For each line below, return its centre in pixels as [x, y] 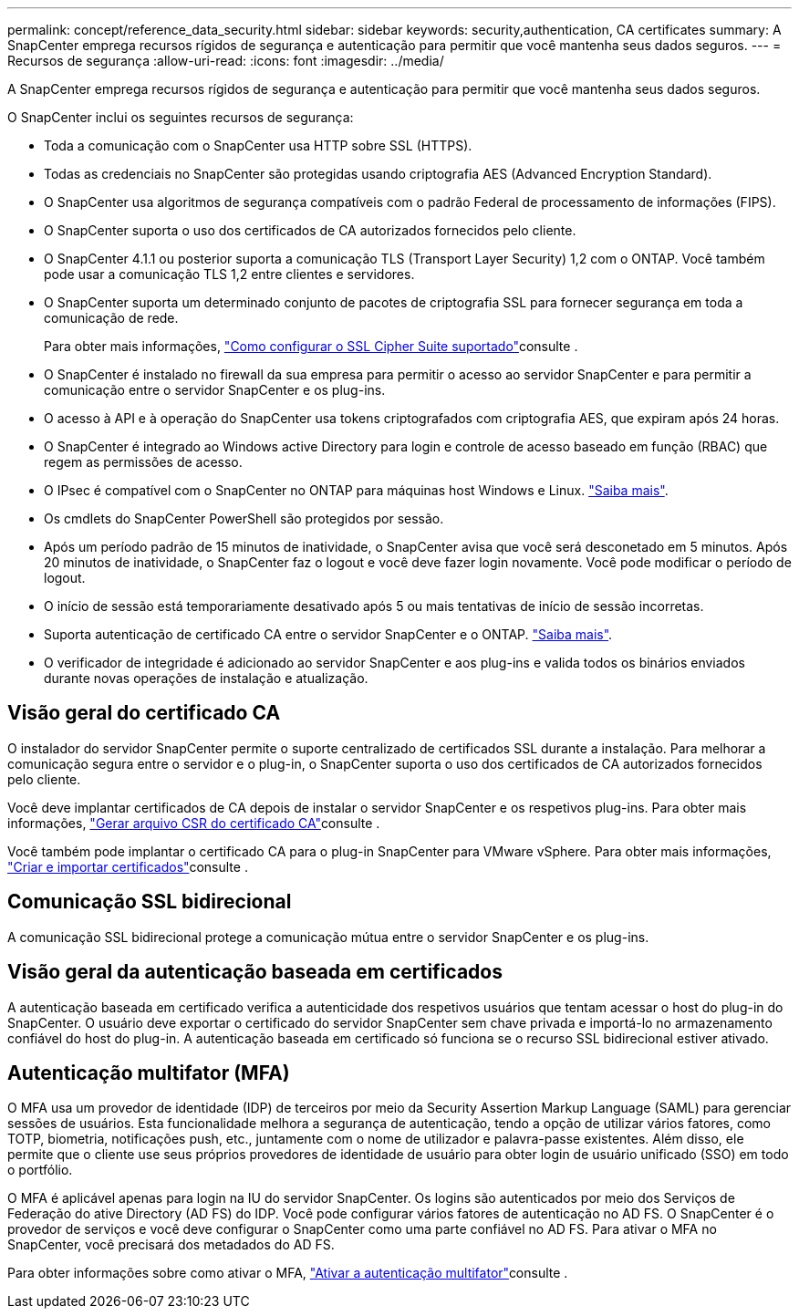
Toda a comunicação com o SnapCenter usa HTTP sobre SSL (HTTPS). [258, 145]
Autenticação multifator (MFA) [149, 1072]
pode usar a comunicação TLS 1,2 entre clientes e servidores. [229, 274]
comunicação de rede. [111, 318]
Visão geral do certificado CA [144, 713]
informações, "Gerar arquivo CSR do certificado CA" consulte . [194, 823]
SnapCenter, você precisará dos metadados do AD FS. [171, 1245]
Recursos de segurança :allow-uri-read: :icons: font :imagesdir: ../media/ [226, 61]
